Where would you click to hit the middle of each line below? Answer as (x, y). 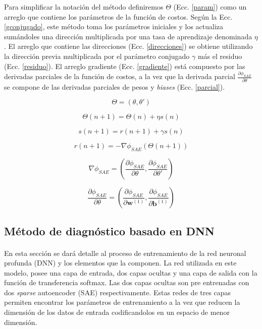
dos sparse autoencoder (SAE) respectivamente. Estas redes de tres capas (118, 292)
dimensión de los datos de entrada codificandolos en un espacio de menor (117, 312)
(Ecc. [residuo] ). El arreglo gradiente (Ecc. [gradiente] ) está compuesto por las (125, 66)
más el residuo (220, 56)
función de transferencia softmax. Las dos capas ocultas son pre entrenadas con (127, 282)
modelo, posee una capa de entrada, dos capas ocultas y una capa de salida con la (131, 272)
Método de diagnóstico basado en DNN (109, 231)
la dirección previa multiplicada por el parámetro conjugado (97, 56)
